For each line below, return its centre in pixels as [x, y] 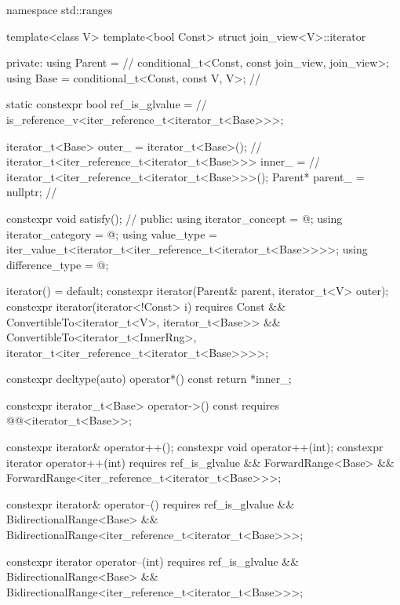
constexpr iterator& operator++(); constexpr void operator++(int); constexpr [195, 447]
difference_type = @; [58, 264]
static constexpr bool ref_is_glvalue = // [107, 104]
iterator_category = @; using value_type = [112, 233]
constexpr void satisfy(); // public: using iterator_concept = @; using [175, 218]
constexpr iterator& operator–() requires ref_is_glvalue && [151, 503]
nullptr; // [32, 192]
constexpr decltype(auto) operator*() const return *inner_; [149, 379]
